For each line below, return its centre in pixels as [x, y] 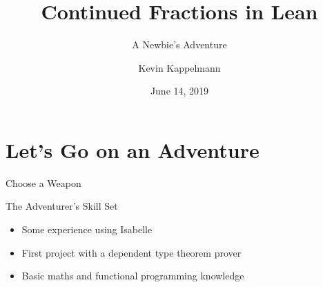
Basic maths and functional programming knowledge [133, 276]
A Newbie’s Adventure [179, 44]
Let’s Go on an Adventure [133, 149]
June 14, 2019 [179, 91]
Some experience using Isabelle [87, 229]
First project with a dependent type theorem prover [131, 252]
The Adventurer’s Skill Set [62, 206]
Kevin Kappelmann [179, 67]
